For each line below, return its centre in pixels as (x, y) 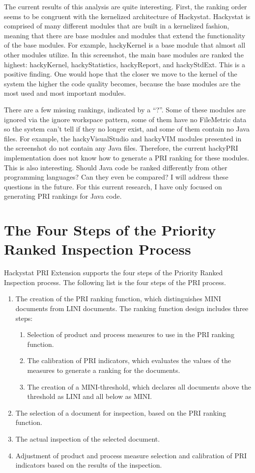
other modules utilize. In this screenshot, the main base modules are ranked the (124, 54)
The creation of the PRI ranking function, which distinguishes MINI (118, 299)
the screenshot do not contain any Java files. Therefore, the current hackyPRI (121, 148)
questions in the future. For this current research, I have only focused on (113, 186)
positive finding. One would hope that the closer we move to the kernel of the (121, 74)
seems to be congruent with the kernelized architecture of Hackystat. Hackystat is (127, 16)
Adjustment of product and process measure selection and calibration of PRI (131, 455)
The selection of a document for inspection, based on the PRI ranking (121, 412)
